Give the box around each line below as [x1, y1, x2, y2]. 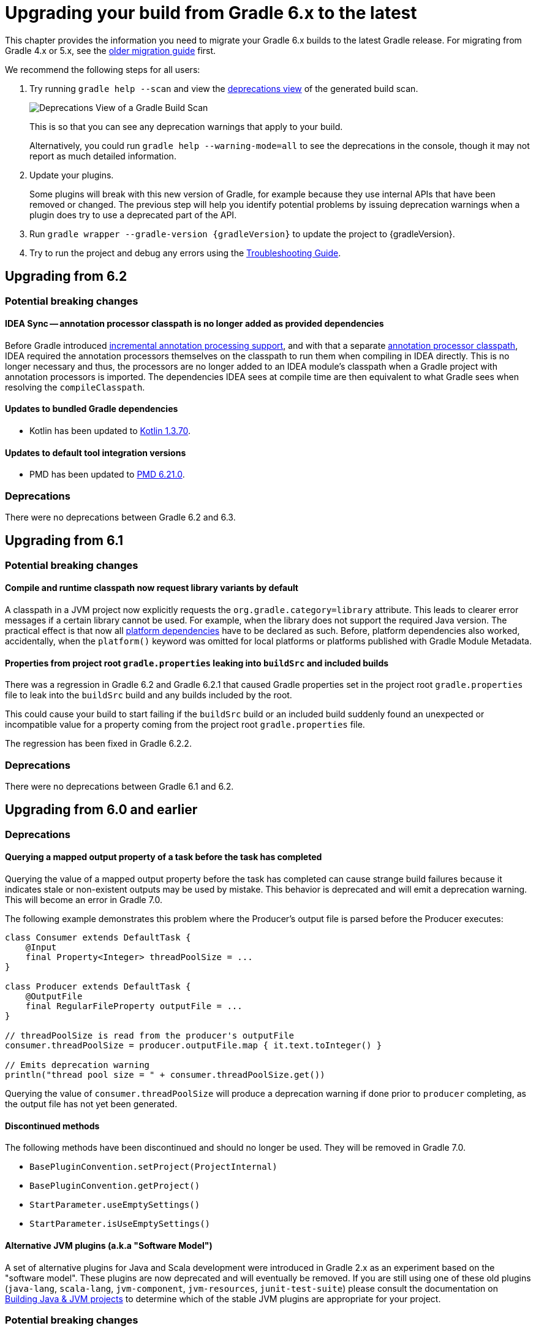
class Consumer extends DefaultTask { [5, 932, 191, 943]
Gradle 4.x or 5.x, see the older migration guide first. [5, 45, 216, 56]
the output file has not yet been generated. [5, 1099, 178, 1110]
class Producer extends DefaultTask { [5, 982, 191, 992]
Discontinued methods [5, 1120, 100, 1131]
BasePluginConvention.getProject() [29, 1181, 200, 1191]
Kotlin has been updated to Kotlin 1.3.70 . [29, 425, 191, 437]
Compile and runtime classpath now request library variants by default [5, 582, 299, 593]
